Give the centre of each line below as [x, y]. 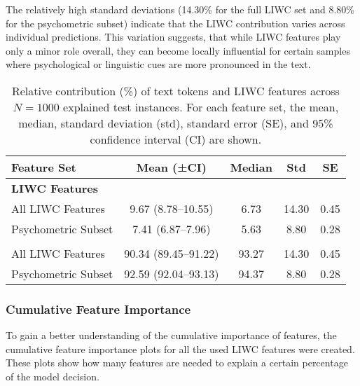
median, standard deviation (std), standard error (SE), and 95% [176, 123]
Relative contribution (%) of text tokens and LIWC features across [175, 90]
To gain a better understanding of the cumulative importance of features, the [171, 335]
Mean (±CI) [171, 167]
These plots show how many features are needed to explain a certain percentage [177, 363]
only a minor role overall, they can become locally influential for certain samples [178, 50]
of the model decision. [53, 376]
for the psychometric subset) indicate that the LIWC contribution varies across [175, 23]
